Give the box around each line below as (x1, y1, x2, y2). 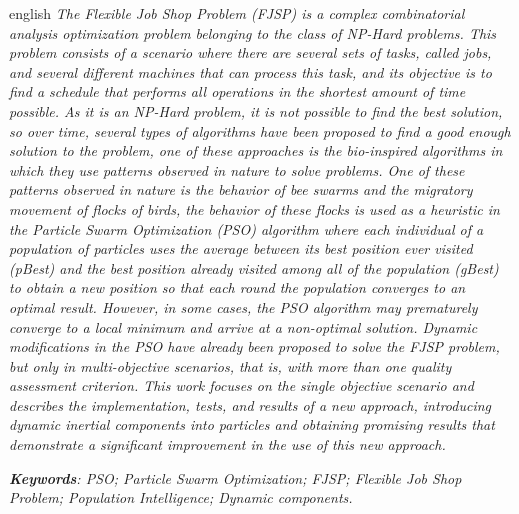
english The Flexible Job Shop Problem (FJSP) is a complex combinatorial (9, 3, 465, 23)
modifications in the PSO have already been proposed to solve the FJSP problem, (9, 336, 500, 357)
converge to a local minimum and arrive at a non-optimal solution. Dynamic (9, 316, 478, 337)
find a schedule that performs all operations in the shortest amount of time (9, 81, 466, 102)
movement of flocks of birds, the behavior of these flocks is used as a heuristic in (9, 198, 500, 219)
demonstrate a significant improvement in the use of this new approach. (9, 434, 446, 455)
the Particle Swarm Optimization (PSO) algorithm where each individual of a (9, 218, 484, 239)
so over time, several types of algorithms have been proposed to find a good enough (9, 120, 511, 141)
